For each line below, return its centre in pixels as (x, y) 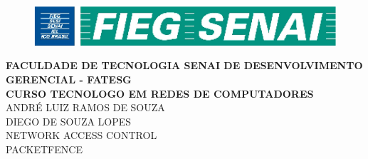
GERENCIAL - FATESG (69, 79)
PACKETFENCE (44, 149)
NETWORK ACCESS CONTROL (82, 135)
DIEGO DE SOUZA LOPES (69, 121)
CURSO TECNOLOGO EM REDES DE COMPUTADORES (160, 93)
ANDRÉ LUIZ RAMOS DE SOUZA (85, 107)
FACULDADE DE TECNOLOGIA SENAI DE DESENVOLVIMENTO (184, 65)
